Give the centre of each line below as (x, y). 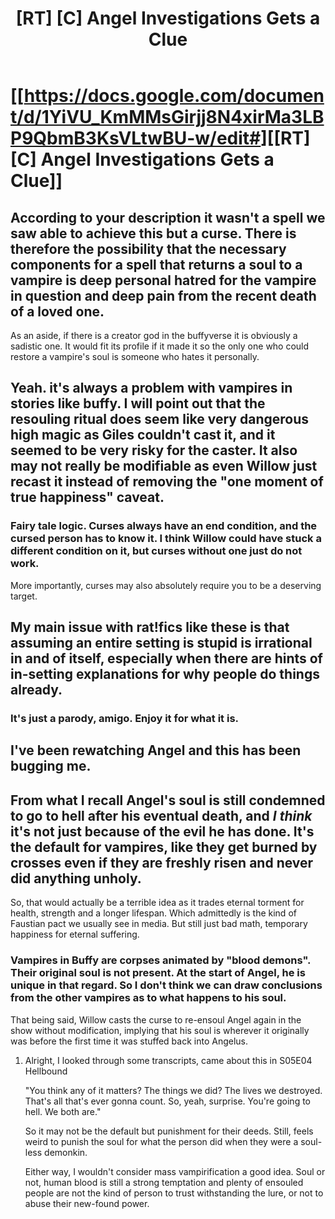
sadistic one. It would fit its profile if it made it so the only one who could (160, 346)
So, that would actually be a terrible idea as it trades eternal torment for (157, 903)
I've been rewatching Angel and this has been (156, 750)
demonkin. (66, 1152)
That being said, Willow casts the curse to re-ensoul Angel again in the (156, 1019)
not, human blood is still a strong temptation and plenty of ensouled (164, 1182)
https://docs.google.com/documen (174, 96)
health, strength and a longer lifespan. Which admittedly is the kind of (153, 913)
